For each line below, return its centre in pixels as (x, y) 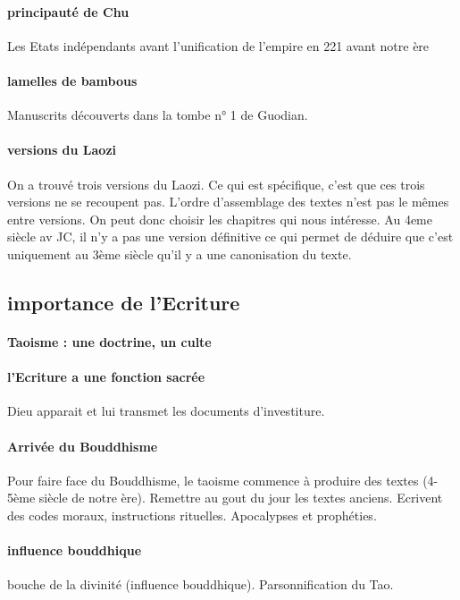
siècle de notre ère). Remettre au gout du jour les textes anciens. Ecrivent (241, 498)
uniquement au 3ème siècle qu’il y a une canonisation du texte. (180, 254)
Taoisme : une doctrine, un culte (109, 341)
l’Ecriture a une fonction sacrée (106, 377)
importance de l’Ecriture (124, 302)
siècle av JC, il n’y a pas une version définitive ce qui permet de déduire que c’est (230, 237)
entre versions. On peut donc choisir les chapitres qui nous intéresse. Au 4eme (220, 219)
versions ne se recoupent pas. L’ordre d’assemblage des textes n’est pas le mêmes (228, 202)
